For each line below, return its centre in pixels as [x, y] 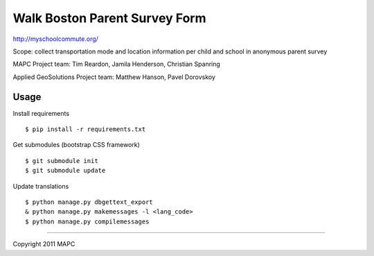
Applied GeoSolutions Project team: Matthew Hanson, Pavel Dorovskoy [114, 77]
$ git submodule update [65, 171]
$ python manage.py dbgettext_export [89, 202]
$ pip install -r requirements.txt [86, 129]
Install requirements [41, 113]
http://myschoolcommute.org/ [55, 39]
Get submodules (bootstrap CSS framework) [76, 145]
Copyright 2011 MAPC [44, 244]
